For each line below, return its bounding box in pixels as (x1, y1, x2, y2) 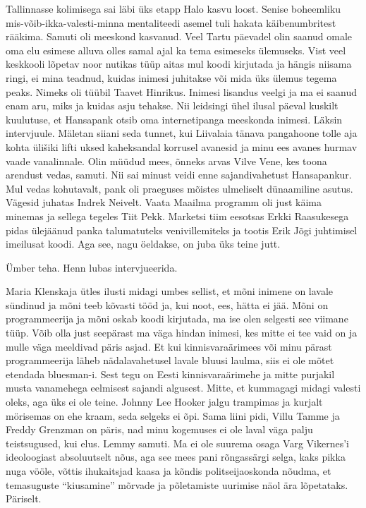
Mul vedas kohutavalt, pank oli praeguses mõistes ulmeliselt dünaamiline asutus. (6, 181, 353, 195)
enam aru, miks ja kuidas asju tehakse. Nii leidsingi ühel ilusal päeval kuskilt (6, 98, 338, 113)
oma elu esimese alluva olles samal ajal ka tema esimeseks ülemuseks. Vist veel (6, 42, 346, 57)
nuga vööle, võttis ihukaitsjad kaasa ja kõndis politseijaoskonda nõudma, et (6, 464, 331, 478)
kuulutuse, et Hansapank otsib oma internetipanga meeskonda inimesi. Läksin (6, 111, 343, 126)
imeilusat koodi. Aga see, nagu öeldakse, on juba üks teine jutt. (6, 236, 281, 251)
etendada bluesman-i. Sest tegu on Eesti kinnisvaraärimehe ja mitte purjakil (6, 366, 335, 381)
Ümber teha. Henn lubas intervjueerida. (6, 260, 178, 274)
